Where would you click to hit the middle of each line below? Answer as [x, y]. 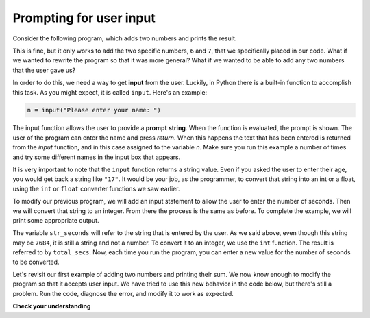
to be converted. [36, 262]
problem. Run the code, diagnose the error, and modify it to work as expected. [123, 293]
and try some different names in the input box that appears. [97, 157]
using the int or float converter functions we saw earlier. [96, 188]
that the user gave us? [44, 70]
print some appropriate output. [56, 220]
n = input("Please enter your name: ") [94, 110]
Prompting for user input [84, 18]
